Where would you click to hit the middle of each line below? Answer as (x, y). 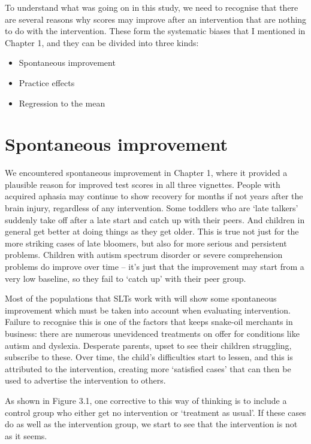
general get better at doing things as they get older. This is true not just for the (152, 231)
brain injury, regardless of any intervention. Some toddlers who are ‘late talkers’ (152, 208)
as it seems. (26, 435)
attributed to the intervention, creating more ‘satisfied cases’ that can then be (148, 368)
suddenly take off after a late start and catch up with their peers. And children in (155, 219)
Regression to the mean (62, 103)
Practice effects (47, 82)
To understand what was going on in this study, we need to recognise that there (152, 7)
